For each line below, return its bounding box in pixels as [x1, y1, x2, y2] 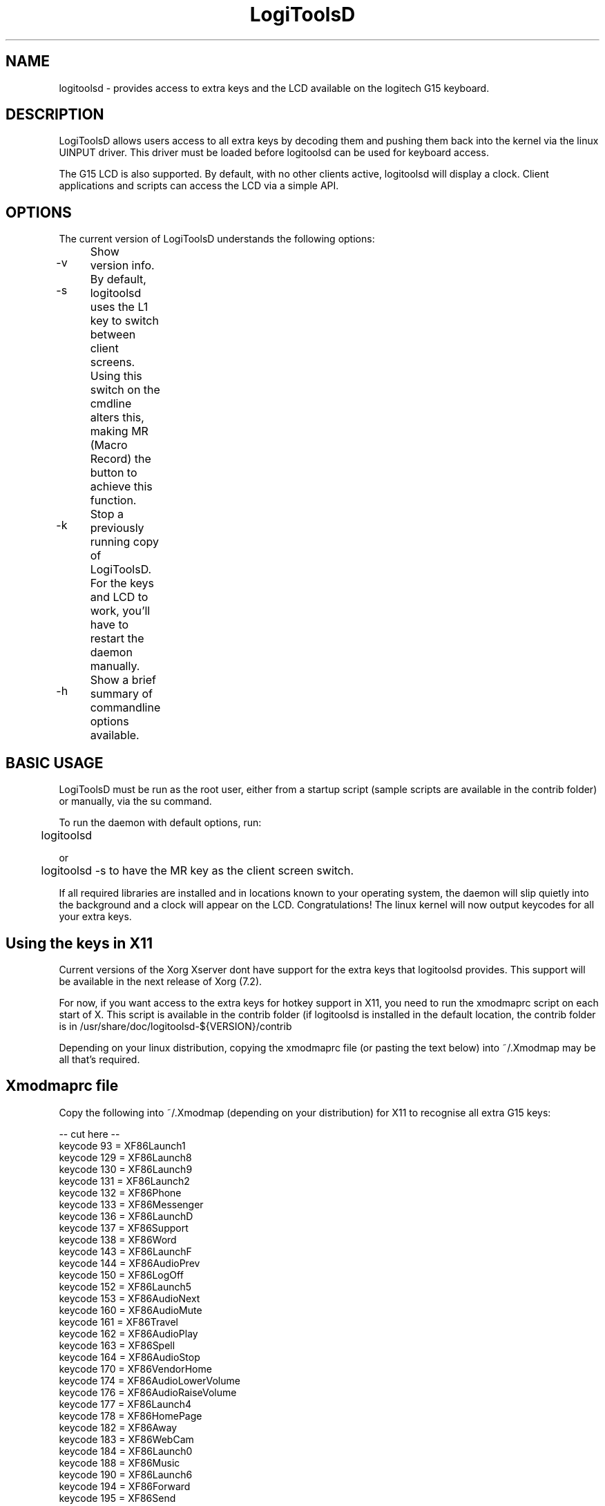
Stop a [90, 507, 124, 522]
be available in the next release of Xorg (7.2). [59, 975, 262, 987]
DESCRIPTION [6, 106, 104, 124]
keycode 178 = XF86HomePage [59, 1409, 202, 1422]
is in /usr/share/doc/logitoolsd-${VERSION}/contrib [59, 1020, 292, 1032]
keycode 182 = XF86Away [59, 1421, 177, 1433]
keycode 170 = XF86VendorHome [59, 1362, 212, 1375]
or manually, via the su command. [59, 795, 212, 808]
